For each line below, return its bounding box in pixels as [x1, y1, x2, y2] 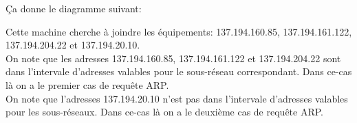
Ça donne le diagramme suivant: [6, 1, 142, 15]
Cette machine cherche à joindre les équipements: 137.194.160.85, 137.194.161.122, [6, 24, 352, 38]
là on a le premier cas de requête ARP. [6, 77, 169, 92]
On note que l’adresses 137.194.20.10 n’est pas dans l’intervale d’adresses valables [6, 91, 348, 105]
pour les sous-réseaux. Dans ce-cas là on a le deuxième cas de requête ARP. [6, 105, 323, 119]
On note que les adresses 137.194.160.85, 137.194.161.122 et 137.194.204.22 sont [6, 51, 341, 65]
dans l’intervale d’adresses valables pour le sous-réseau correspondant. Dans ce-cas [6, 64, 352, 79]
